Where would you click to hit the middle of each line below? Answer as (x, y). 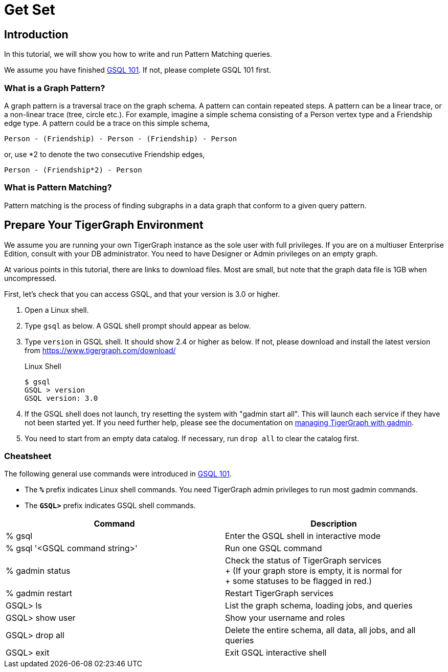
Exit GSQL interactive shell (276, 653)
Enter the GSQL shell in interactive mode (303, 536)
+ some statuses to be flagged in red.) (299, 581)
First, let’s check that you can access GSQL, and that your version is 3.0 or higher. (142, 294)
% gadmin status (38, 571)
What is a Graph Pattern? (55, 88)
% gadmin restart (39, 593)
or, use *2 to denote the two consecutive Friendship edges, (105, 154)
